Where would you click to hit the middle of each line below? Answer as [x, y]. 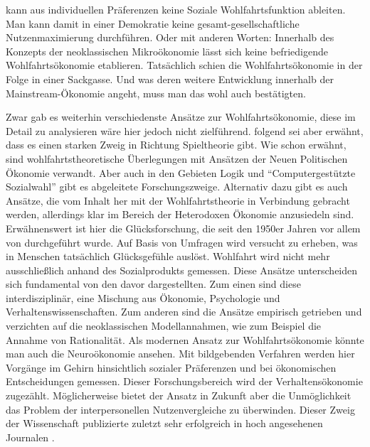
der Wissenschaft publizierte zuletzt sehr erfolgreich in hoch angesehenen [164, 423]
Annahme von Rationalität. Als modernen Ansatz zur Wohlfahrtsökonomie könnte [185, 339]
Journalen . [30, 437]
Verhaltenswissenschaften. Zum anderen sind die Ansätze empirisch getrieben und [184, 312]
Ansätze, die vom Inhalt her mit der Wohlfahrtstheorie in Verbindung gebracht [178, 200]
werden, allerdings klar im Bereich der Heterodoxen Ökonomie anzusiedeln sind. [180, 214]
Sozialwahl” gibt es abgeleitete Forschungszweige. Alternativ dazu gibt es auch [177, 187]
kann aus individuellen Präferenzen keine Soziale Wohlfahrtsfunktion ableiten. [176, 9]
